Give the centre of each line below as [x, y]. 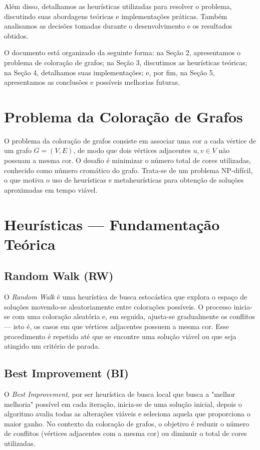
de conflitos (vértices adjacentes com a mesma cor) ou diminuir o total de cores [125, 433]
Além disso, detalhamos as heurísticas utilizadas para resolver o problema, [118, 6]
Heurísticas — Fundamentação [112, 224]
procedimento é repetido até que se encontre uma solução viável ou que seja [120, 336]
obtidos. [16, 35]
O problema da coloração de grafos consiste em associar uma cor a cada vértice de [130, 140]
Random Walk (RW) [59, 276]
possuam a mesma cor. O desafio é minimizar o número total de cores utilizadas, [127, 160]
